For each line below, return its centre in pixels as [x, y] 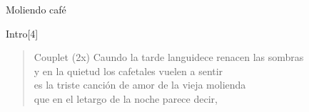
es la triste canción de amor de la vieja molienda [140, 85]
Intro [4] [22, 33]
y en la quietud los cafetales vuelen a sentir [128, 71]
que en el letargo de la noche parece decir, [126, 98]
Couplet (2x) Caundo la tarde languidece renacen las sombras [169, 57]
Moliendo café [36, 9]
